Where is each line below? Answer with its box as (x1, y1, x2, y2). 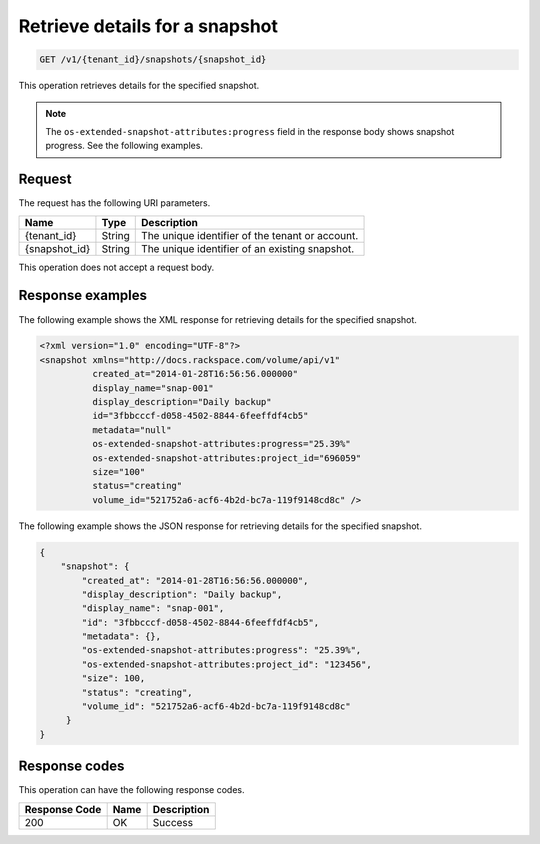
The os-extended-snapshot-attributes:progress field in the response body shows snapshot (45, 125, 455, 137)
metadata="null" (91, 424, 172, 435)
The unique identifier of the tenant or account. (141, 228, 359, 242)
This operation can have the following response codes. (18, 784, 245, 796)
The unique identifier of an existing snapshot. (141, 241, 355, 255)
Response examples (18, 287, 148, 304)
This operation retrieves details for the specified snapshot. (18, 80, 260, 92)
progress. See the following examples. (45, 140, 204, 152)
